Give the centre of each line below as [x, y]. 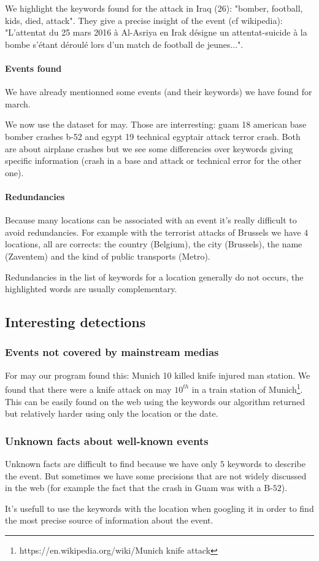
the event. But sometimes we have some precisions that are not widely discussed [156, 475]
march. [18, 103]
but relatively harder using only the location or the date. [112, 413]
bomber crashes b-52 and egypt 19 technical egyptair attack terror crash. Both [153, 136]
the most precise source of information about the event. [109, 520]
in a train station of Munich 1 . [247, 388]
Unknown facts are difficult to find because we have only [111, 463]
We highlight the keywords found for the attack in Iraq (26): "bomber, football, [154, 8]
